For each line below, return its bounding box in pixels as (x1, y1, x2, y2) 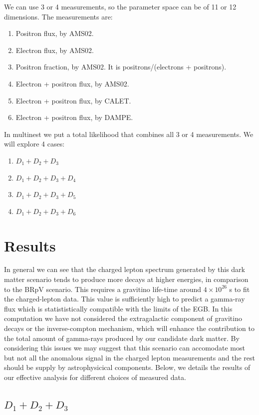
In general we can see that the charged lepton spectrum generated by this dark (4, 264, 245, 274)
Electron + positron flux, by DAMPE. (15, 112, 133, 122)
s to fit (229, 283, 250, 294)
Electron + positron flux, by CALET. (15, 95, 131, 105)
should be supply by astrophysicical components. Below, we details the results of (4, 362, 251, 372)
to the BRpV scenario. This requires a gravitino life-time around (4, 283, 202, 294)
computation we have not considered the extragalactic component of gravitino (4, 313, 242, 323)
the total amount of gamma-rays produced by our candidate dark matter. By (4, 332, 240, 343)
